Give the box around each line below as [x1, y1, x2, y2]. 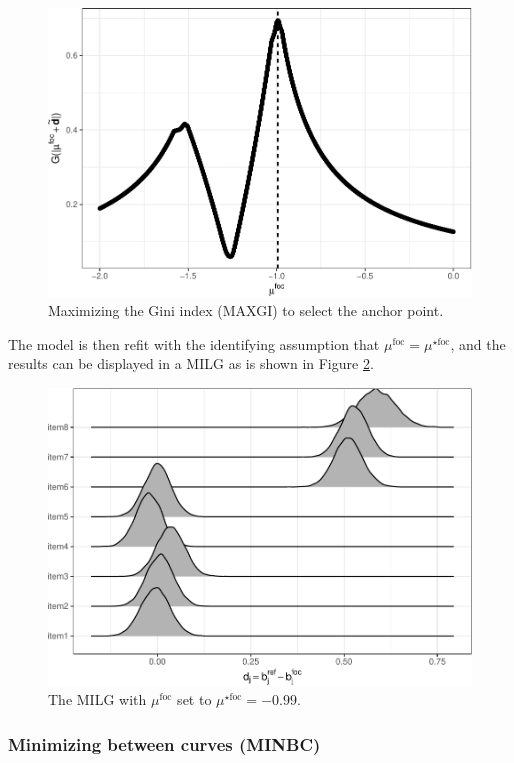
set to [177, 689, 212, 710]
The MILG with [48, 689, 147, 710]
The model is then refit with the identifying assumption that [8, 333, 380, 354]
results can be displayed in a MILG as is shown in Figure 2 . [8, 353, 374, 374]
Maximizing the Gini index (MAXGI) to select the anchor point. [48, 300, 444, 321]
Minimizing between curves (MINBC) [8, 732, 321, 756]
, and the [450, 333, 506, 354]
